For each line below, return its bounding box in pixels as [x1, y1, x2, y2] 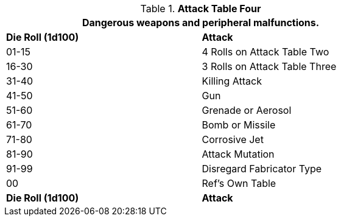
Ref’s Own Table [202, 177, 276, 189]
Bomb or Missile [202, 119, 276, 131]
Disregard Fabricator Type [202, 163, 322, 175]
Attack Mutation [202, 148, 275, 160]
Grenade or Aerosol [202, 104, 292, 116]
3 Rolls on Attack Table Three [202, 60, 337, 72]
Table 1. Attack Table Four [140, 2, 261, 15]
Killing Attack [202, 75, 262, 87]
